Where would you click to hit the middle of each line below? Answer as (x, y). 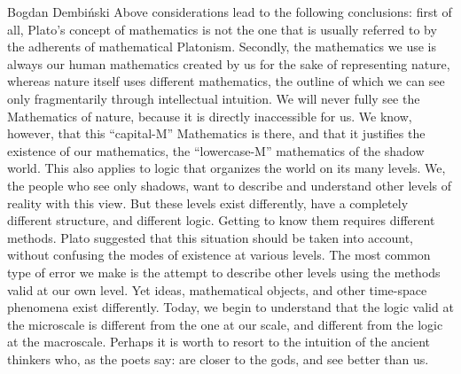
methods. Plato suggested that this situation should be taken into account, (211, 237)
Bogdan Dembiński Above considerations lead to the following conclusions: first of (230, 12)
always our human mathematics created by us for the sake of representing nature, (229, 63)
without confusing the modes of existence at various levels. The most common (219, 255)
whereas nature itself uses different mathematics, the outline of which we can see (226, 81)
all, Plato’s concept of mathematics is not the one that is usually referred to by (222, 29)
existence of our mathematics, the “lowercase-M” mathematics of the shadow (216, 150)
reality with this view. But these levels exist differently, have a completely (208, 203)
